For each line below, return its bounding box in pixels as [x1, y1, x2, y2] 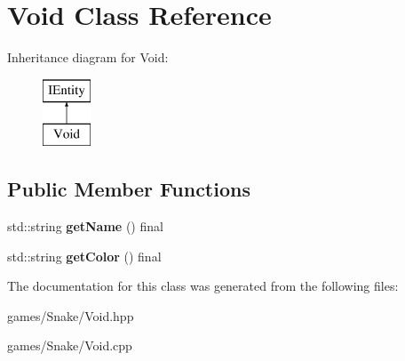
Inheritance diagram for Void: [7, 48, 169, 67]
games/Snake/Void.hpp [7, 306, 134, 325]
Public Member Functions [7, 175, 250, 203]
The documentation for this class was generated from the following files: [7, 277, 399, 295]
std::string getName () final [7, 217, 163, 236]
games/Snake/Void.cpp [7, 336, 132, 355]
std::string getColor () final [7, 246, 162, 265]
